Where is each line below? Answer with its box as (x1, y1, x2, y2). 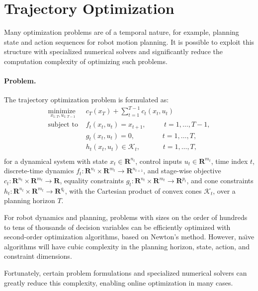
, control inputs (135, 155, 182, 166)
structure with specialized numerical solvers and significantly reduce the (4, 46, 223, 57)
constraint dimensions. (4, 251, 72, 261)
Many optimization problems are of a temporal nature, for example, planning (4, 27, 239, 37)
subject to (48, 121, 78, 129)
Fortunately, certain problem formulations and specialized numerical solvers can (4, 268, 247, 278)
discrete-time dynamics (4, 165, 74, 176)
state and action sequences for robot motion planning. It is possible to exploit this (4, 36, 255, 47)
